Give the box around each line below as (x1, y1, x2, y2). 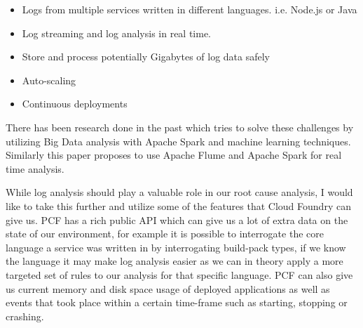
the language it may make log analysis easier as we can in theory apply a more (6, 254, 343, 268)
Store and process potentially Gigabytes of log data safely (22, 49, 270, 64)
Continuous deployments (22, 96, 128, 111)
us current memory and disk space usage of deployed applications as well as (6, 281, 330, 296)
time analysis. (6, 161, 64, 176)
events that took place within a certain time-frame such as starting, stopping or (6, 295, 348, 310)
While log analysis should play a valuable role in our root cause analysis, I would (6, 185, 353, 199)
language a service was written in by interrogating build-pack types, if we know (6, 240, 346, 254)
